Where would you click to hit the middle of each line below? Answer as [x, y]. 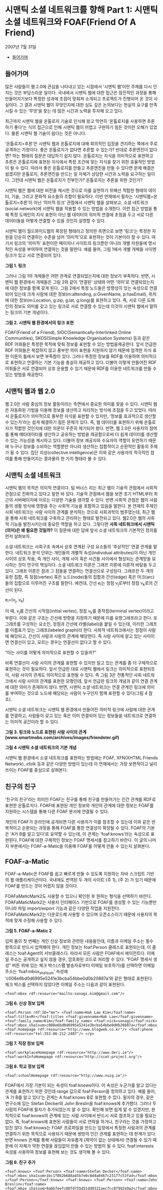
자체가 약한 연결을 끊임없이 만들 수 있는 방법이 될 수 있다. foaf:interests [87, 1146]
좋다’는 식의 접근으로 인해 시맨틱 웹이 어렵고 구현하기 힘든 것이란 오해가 [81, 127]
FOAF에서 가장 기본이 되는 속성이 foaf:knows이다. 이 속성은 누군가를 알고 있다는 [81, 1085]
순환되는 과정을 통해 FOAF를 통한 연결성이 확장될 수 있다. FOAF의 [84, 828]
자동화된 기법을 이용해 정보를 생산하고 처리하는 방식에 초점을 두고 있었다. [79, 410]
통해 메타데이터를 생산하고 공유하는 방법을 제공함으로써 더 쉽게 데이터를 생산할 [84, 434]
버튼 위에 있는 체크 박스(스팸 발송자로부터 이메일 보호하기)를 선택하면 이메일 [83, 965]
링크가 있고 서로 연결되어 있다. [33, 255]
